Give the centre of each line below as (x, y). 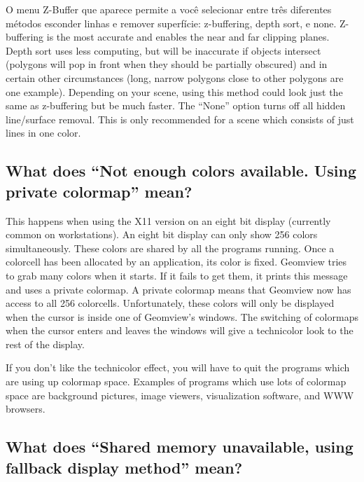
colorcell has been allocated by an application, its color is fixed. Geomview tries (176, 262)
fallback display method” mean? (124, 467)
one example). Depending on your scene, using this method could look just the (174, 91)
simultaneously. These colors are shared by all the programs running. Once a (170, 248)
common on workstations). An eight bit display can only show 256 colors (162, 234)
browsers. (26, 409)
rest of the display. (45, 344)
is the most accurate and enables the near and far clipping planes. (188, 37)
